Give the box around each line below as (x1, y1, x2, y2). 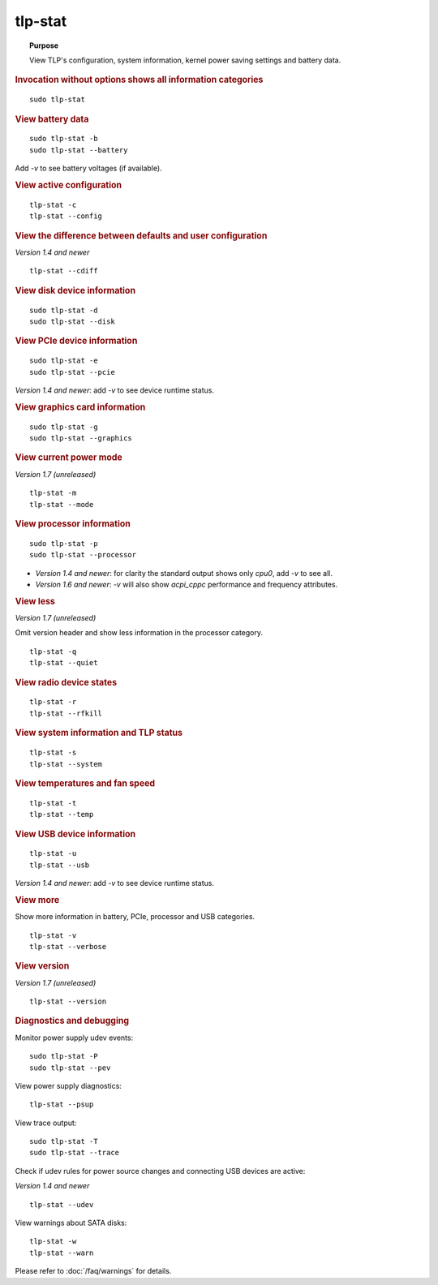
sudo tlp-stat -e (29, 356, 98, 365)
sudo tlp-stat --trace (29, 1148, 120, 1158)
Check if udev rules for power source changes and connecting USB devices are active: (15, 1166, 306, 1175)
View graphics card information (15, 402, 146, 413)
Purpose (29, 41, 59, 50)
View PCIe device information (15, 335, 138, 346)
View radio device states (15, 677, 118, 688)
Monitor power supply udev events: (15, 1033, 134, 1042)
